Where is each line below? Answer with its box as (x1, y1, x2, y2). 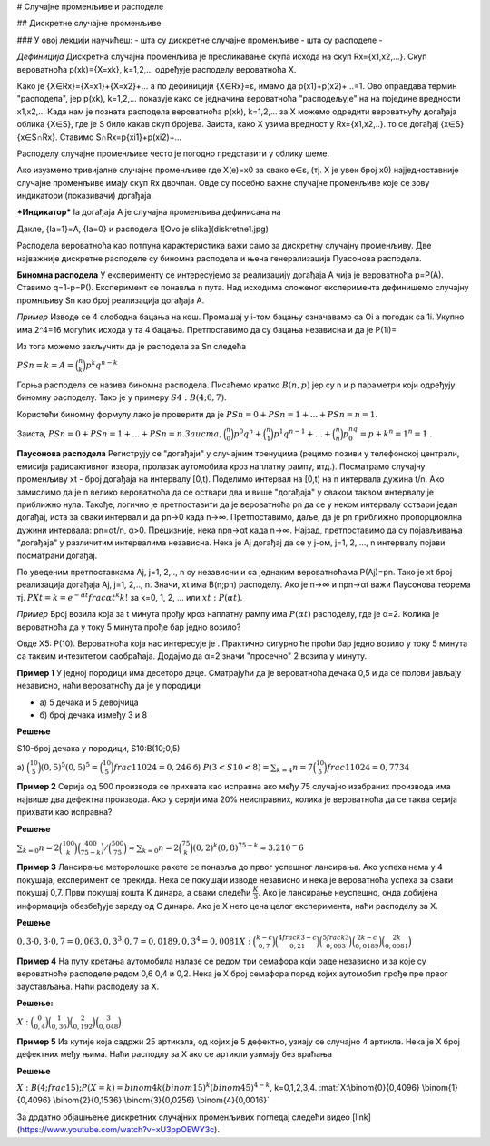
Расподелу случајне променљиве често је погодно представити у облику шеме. (16, 148, 330, 159)
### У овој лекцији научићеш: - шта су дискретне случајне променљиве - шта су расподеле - (16, 34, 383, 45)
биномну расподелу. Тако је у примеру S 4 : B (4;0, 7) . (16, 392, 227, 403)
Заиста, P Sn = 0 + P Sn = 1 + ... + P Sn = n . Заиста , (16, 427, 222, 439)
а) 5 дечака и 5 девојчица (39, 697, 140, 708)
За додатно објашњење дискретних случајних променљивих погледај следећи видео (16, 1112, 351, 1122)
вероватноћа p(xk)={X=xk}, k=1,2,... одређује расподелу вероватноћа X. (16, 64, 297, 74)
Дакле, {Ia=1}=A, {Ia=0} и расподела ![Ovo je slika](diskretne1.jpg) (16, 223, 269, 234)
